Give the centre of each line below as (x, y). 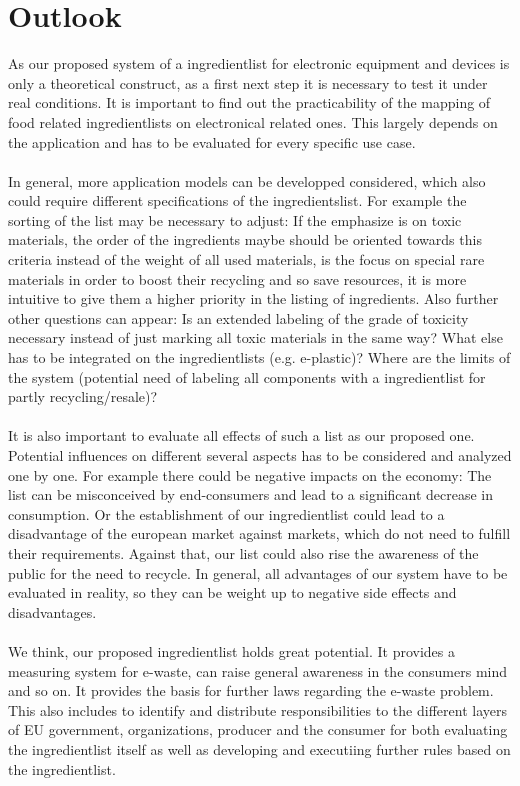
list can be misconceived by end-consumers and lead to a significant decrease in (251, 494)
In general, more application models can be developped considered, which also (247, 180)
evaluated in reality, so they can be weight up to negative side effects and (232, 592)
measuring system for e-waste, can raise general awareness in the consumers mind (257, 670)
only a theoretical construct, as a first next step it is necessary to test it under (248, 82)
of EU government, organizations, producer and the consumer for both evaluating (258, 729)
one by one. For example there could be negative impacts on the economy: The (250, 474)
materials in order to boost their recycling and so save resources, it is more (237, 278)
